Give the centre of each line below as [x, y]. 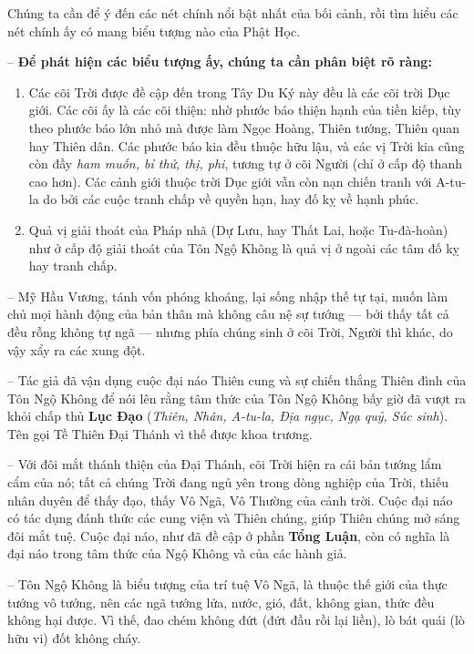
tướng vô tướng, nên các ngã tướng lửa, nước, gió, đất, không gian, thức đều [221, 602]
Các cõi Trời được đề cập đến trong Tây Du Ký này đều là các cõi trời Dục [239, 92]
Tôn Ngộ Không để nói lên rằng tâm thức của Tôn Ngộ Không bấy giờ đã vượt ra [237, 398]
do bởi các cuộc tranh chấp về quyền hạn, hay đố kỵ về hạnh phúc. [231, 199]
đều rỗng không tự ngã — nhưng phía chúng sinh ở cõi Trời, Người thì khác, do [230, 331]
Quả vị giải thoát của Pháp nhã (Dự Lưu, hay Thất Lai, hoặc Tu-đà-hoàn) [238, 229]
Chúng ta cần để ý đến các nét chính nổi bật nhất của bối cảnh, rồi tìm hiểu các [233, 13]
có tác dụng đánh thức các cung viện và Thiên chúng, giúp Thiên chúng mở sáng [234, 518]
